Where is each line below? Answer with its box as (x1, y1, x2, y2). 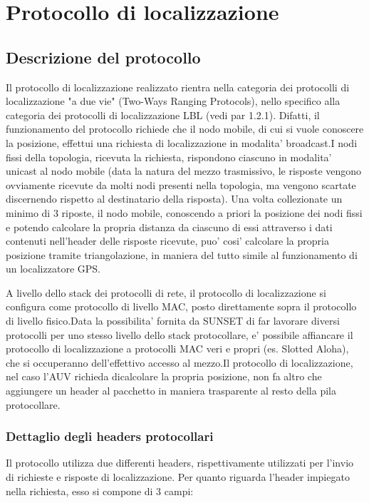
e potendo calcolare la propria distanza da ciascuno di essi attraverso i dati (6, 219, 333, 234)
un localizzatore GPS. (6, 261, 100, 276)
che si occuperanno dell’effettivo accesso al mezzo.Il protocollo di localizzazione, (6, 355, 353, 370)
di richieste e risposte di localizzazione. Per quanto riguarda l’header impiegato (6, 469, 350, 484)
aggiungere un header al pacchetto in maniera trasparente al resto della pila (6, 383, 336, 398)
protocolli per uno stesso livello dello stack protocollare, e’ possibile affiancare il (6, 327, 353, 342)
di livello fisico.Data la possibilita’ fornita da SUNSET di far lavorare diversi (6, 313, 340, 328)
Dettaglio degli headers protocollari (6, 427, 214, 445)
